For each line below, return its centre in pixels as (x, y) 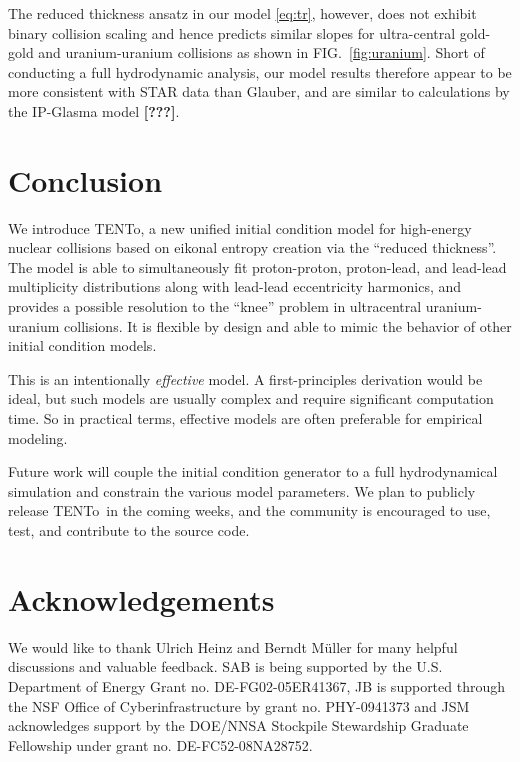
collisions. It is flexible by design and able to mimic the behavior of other (288, 325)
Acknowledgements (141, 598)
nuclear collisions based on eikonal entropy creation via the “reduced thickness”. (252, 247)
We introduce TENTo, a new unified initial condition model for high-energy (240, 227)
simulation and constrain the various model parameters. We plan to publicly (242, 490)
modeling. (38, 437)
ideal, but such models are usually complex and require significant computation (251, 398)
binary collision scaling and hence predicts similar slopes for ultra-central (232, 32)
